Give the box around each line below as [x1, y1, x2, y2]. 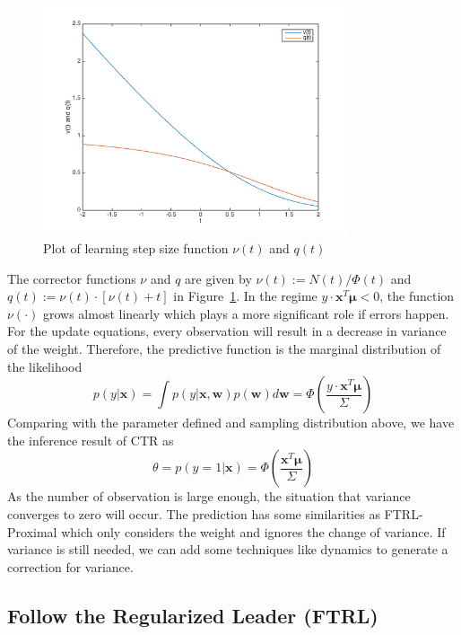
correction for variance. [7, 557, 134, 576]
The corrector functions [7, 269, 136, 287]
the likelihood [7, 357, 83, 375]
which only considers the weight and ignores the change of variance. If [61, 522, 446, 541]
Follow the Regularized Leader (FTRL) [7, 601, 378, 629]
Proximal [7, 522, 57, 541]
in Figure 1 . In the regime [173, 287, 317, 305]
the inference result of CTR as [7, 430, 174, 449]
